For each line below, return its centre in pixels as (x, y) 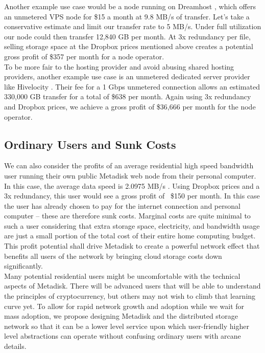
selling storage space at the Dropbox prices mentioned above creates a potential (129, 46)
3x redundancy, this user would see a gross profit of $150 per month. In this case (132, 196)
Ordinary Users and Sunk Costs (90, 144)
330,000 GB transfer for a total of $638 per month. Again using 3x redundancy (128, 96)
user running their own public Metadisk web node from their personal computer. (130, 175)
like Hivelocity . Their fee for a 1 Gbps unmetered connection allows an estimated (132, 86)
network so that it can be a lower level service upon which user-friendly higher (127, 326)
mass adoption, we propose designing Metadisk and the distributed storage (121, 316)
